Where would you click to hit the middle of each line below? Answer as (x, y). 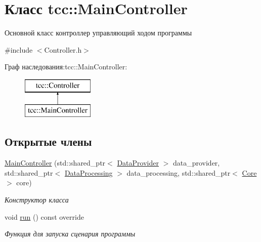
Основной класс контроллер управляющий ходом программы (98, 33)
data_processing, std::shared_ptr (179, 172)
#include (19, 49)
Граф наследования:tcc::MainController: (66, 67)
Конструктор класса (37, 200)
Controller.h (63, 49)
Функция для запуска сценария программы (70, 234)
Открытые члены (48, 142)
